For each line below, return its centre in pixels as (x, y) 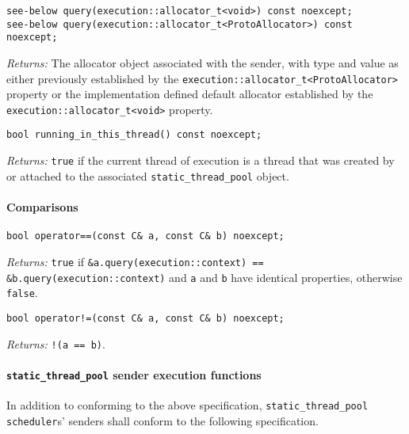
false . (22, 293)
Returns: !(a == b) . (56, 343)
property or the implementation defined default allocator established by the (190, 94)
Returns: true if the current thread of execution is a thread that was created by (201, 160)
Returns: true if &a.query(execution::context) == (135, 261)
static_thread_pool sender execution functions (134, 374)
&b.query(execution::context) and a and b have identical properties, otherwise (204, 277)
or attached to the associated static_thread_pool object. (148, 175)
